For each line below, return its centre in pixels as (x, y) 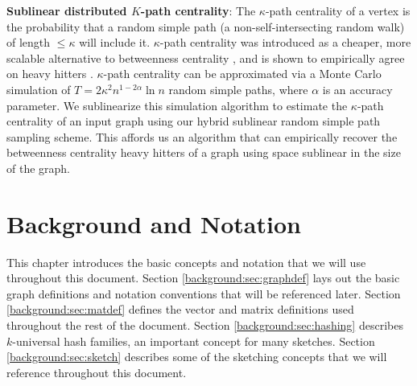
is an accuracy (357, 89)
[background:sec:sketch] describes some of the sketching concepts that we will (197, 357)
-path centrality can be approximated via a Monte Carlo (242, 74)
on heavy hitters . (50, 74)
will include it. (115, 42)
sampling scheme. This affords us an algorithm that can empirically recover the (202, 136)
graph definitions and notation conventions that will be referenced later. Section (204, 293)
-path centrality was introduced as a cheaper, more (285, 42)
